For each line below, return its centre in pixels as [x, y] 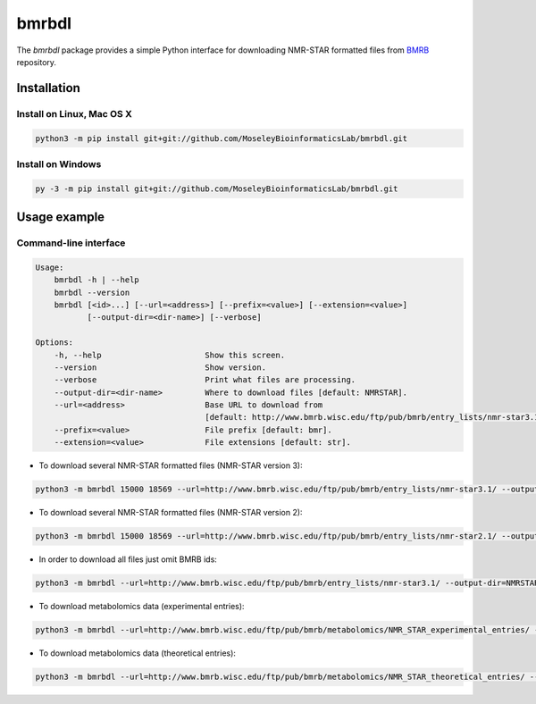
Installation [48, 88]
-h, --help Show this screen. [170, 355]
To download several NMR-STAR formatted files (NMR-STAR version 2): [171, 513]
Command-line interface [71, 243]
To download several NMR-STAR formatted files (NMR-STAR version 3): [171, 465]
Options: [54, 343]
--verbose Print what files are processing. [205, 380]
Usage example [61, 218]
